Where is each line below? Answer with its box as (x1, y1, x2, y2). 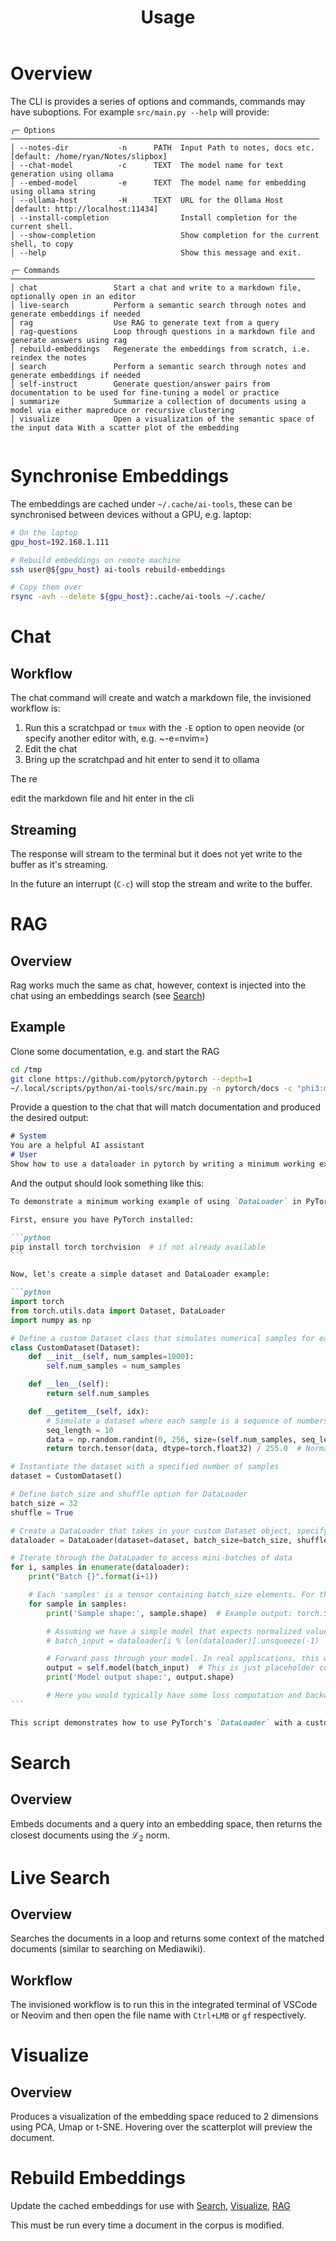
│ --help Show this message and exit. (10, 247, 302, 258)
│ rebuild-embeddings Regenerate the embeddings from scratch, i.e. (10, 344, 311, 354)
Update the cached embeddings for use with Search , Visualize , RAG (10, 2200, 291, 2212)
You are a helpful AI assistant (10, 1141, 145, 1151)
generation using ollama (10, 169, 114, 179)
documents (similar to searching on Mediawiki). (10, 1943, 206, 1955)
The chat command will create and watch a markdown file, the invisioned (10, 692, 312, 704)
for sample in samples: (28, 1599, 128, 1609)
